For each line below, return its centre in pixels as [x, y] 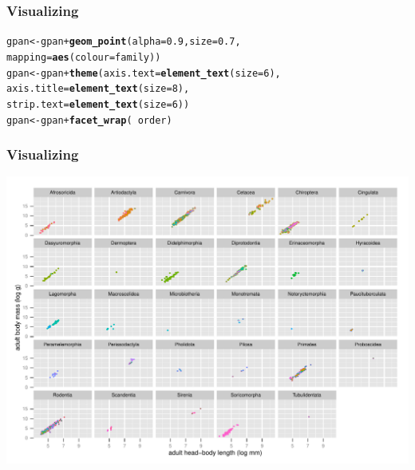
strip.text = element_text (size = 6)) [98, 104]
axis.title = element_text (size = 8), [98, 89]
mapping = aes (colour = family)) [84, 57]
